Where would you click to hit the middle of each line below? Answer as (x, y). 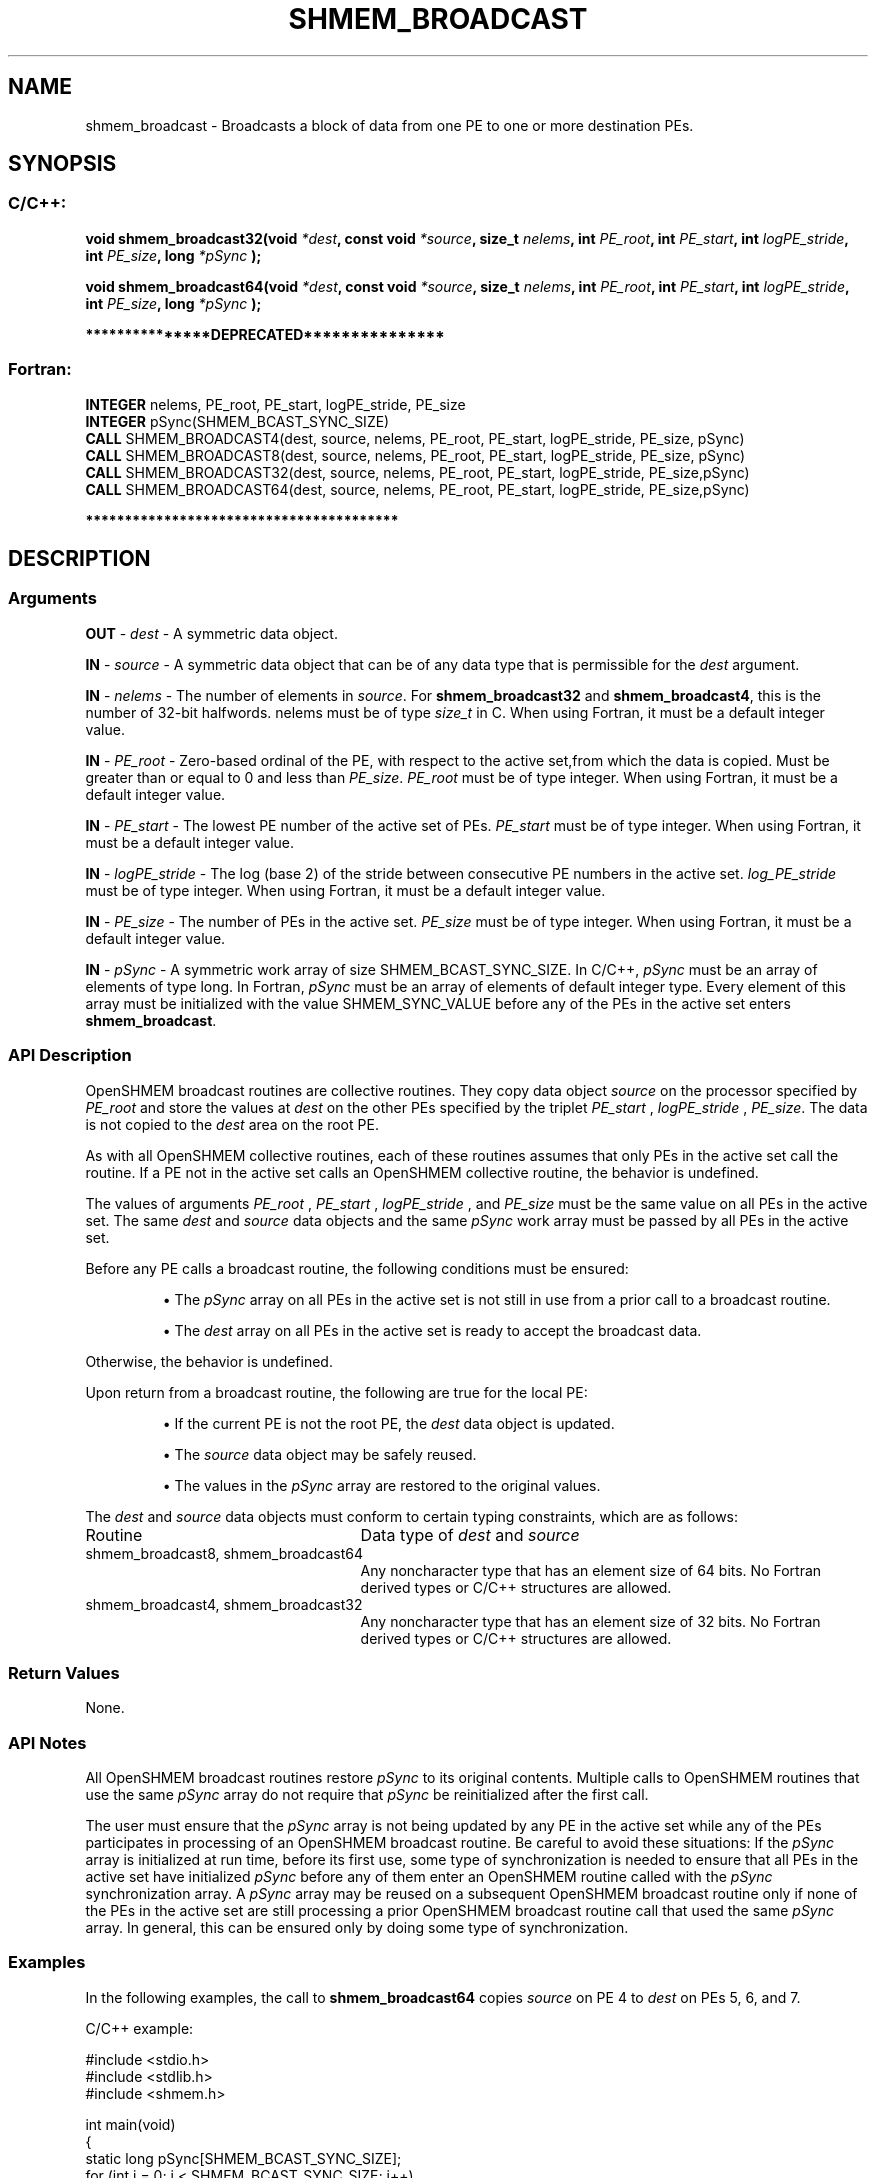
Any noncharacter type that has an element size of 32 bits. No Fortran (590, 1621)
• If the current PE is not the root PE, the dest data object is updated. (388, 1423)
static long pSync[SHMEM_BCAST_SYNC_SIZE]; (243, 2158)
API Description (70, 1055)
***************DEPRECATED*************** (265, 334)
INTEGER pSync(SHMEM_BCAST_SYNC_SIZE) (237, 421)
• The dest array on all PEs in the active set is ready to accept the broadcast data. (432, 1330)
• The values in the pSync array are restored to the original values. (381, 1485)
